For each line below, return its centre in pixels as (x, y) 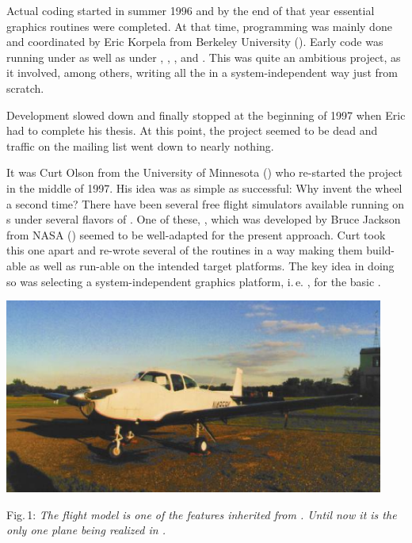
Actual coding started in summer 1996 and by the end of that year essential (191, 10)
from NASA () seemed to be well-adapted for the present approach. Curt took (196, 234)
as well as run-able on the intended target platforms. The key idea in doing (212, 265)
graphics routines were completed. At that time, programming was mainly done (199, 26)
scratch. (25, 88)
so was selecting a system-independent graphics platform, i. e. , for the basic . (194, 281)
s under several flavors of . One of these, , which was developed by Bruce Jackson (204, 219)
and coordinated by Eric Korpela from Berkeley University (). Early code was (195, 42)
